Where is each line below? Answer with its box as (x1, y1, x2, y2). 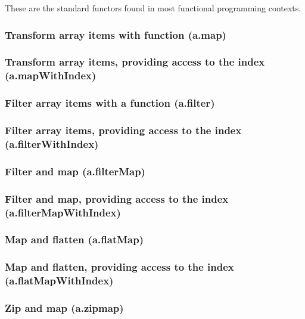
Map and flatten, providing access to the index (5, 259, 234, 274)
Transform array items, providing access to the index (5, 54, 265, 69)
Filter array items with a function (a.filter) (5, 95, 215, 110)
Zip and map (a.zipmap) (5, 300, 124, 315)
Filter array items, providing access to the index (5, 122, 242, 137)
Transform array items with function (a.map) (5, 27, 226, 42)
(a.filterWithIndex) (5, 136, 99, 151)
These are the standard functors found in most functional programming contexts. (5, 2, 301, 14)
